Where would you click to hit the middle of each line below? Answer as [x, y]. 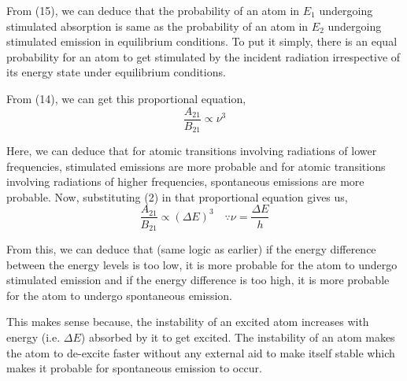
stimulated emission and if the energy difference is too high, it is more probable [198, 280]
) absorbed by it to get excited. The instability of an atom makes [238, 337]
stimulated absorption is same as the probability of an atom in [157, 26]
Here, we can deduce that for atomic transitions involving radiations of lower [192, 151]
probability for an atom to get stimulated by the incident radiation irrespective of [203, 56]
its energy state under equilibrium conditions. [116, 72]
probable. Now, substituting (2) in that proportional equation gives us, [177, 196]
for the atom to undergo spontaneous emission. [119, 295]
